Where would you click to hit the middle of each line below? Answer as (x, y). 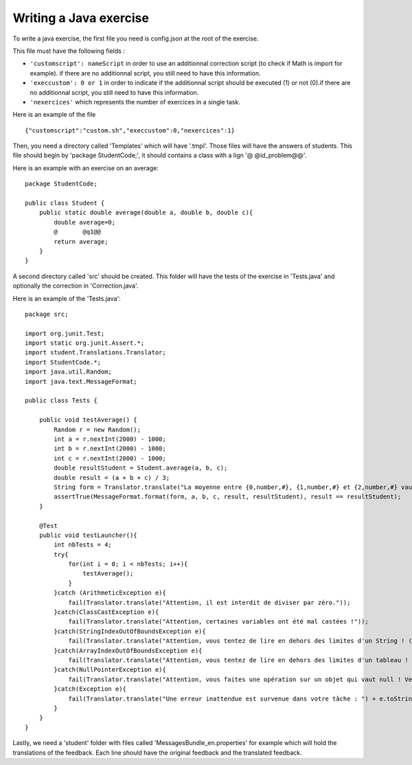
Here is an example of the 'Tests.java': (67, 298)
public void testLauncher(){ (88, 535)
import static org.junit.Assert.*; (85, 343)
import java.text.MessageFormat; (81, 381)
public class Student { (65, 203)
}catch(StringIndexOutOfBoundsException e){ (130, 631)
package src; (47, 314)
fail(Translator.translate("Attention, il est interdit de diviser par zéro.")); (209, 602)
